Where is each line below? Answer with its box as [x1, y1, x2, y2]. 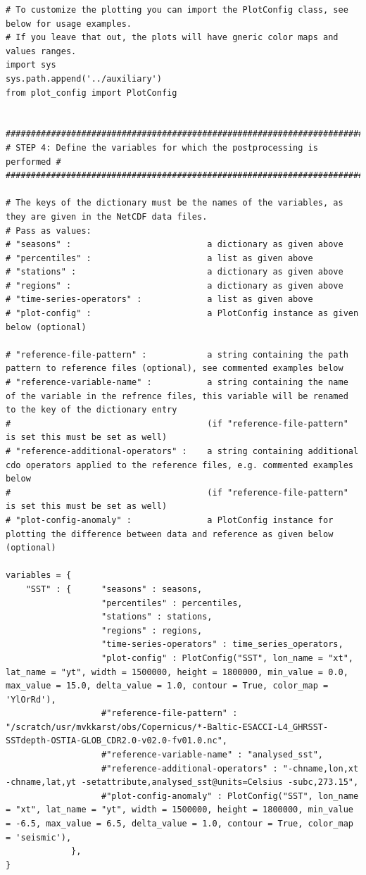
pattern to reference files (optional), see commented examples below [6, 363, 343, 374]
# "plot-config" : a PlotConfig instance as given [6, 308, 359, 319]
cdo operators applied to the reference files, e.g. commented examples [6, 460, 353, 470]
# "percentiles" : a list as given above [6, 253, 313, 263]
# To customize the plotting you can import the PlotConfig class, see [6, 5, 348, 15]
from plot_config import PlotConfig [6, 87, 177, 98]
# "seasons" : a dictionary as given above [6, 239, 343, 250]
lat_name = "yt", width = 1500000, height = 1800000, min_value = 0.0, [6, 667, 348, 677]
